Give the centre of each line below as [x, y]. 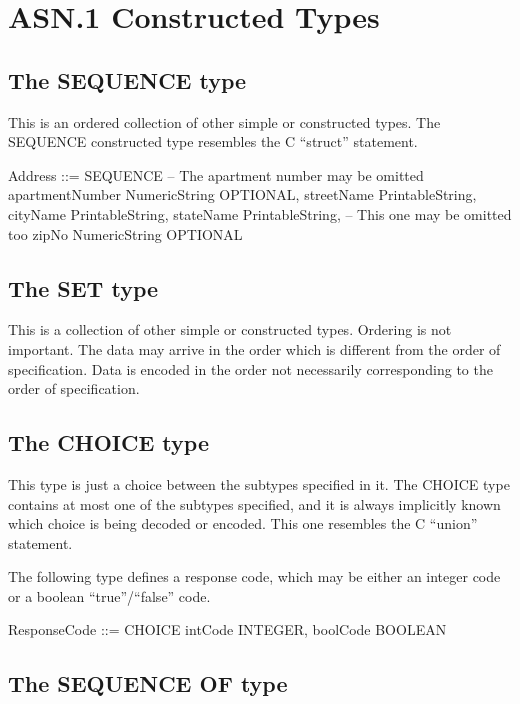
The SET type [83, 287]
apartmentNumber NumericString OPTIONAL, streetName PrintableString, [242, 194]
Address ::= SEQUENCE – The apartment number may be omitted [216, 174]
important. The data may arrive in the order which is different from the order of [254, 348]
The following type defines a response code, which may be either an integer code [254, 576]
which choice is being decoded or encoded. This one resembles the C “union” [243, 523]
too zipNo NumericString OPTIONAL [125, 233]
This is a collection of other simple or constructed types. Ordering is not [230, 329]
